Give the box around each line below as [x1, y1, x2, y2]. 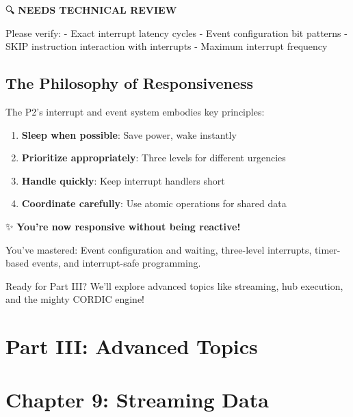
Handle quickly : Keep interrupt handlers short [21, 173, 225, 187]
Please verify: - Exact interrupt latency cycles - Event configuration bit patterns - [5, 25, 348, 40]
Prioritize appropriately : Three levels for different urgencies [21, 150, 286, 165]
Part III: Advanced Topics [5, 332, 258, 360]
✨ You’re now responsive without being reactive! [5, 219, 241, 233]
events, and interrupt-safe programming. [31, 256, 201, 270]
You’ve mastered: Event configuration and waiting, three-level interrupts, [5, 242, 312, 256]
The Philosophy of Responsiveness [5, 72, 254, 94]
